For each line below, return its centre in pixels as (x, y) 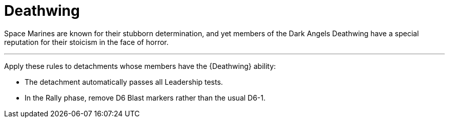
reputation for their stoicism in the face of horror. (86, 42)
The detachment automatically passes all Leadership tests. (124, 82)
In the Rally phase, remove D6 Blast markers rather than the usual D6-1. (145, 97)
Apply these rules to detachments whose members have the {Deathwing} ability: (140, 66)
